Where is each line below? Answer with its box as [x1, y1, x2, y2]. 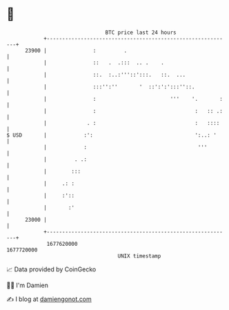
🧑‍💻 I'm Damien [6, 281, 49, 289]
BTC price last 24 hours [105, 29, 177, 36]
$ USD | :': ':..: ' [6, 131, 217, 139]
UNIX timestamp [117, 252, 161, 260]
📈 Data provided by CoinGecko [6, 265, 97, 273]
